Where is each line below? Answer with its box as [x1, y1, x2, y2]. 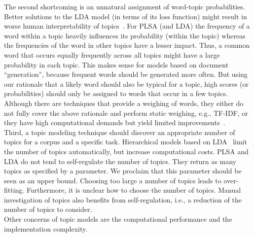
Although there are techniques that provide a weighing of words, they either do [4, 98, 244, 108]
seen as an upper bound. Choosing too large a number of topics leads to [4, 175, 221, 185]
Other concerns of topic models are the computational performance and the [4, 214, 232, 224]
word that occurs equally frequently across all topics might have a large [4, 49, 220, 60]
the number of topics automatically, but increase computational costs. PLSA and [4, 146, 249, 156]
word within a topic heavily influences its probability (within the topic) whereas [4, 30, 246, 40]
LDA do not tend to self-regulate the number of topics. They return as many [4, 156, 236, 166]
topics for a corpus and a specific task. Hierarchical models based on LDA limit [4, 136, 247, 147]
